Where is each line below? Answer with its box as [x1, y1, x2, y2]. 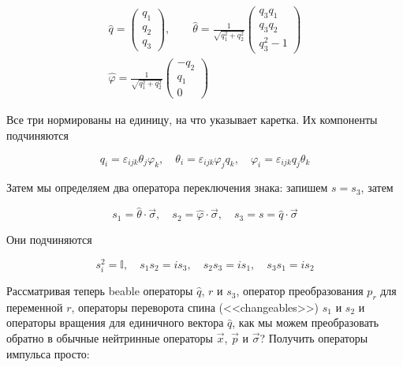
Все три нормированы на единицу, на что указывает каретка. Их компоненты [6, 111, 378, 128]
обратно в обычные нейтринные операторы [6, 330, 214, 346]
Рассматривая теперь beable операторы [6, 283, 193, 299]
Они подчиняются [6, 231, 92, 248]
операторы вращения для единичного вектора [6, 314, 224, 331]
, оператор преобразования [236, 283, 364, 299]
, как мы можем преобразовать [232, 314, 379, 331]
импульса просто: [6, 345, 90, 361]
